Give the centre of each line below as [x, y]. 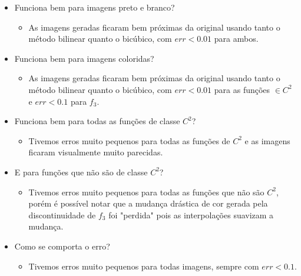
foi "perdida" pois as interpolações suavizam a [191, 215]
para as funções [242, 89]
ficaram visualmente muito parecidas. [96, 152]
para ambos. [236, 39]
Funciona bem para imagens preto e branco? [95, 7]
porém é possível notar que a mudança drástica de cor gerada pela [148, 203]
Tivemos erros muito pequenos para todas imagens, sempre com [144, 266]
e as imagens [267, 140]
